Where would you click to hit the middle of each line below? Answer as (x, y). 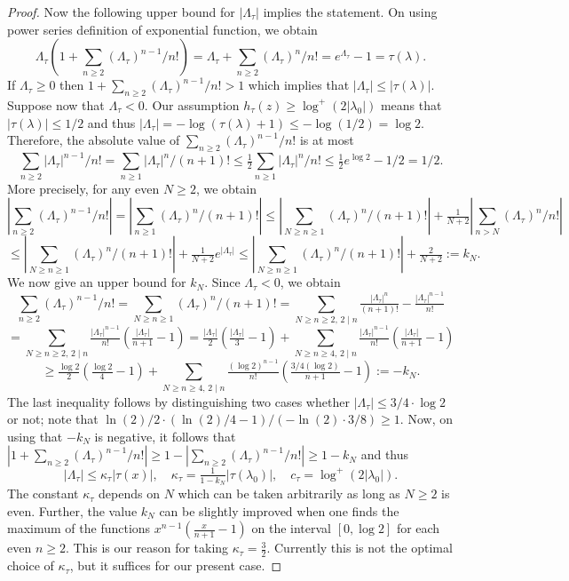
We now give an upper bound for (97, 282)
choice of (31, 565)
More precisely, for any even (83, 188)
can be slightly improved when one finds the (279, 510)
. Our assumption (192, 104)
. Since (222, 282)
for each (418, 528)
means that (411, 104)
